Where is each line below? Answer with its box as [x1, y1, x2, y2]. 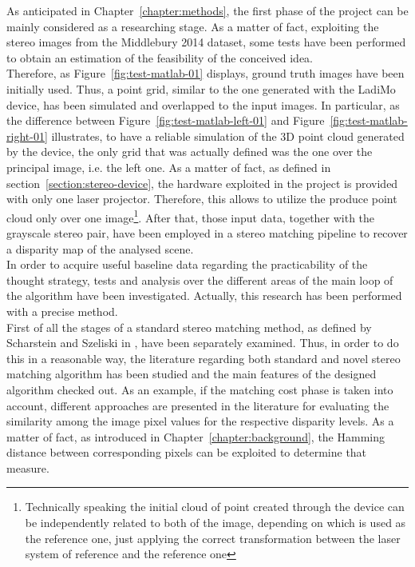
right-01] [6, 127, 48, 144]
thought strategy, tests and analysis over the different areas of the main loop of [6, 271, 393, 288]
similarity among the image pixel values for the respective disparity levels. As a [6, 413, 394, 429]
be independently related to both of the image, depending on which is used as [25, 514, 406, 531]
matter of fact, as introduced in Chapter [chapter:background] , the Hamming [6, 428, 385, 445]
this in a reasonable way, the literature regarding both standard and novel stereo [6, 349, 401, 366]
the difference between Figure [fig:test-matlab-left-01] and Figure [6, 112, 325, 129]
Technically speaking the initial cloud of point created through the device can [25, 498, 405, 515]
